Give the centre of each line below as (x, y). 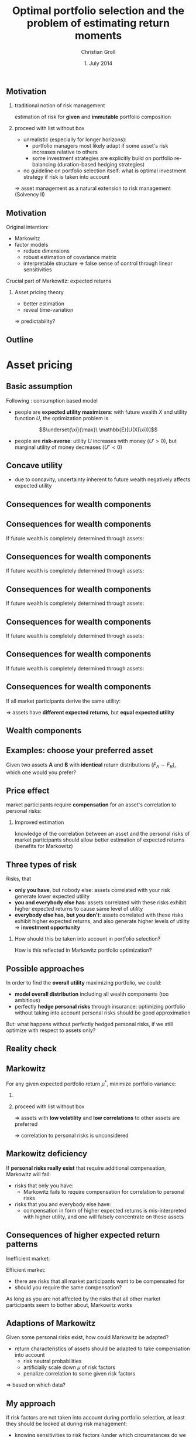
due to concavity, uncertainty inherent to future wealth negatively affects (102, 479)
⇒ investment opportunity (47, 928)
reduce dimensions (47, 251)
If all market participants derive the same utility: (63, 701)
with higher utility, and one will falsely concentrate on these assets (104, 1217)
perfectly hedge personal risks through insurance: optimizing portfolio (100, 1007)
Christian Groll (98, 52)
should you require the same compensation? (68, 1287)
